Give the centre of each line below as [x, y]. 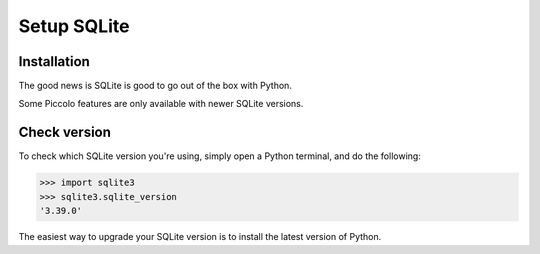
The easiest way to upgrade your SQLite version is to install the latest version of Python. [200, 237]
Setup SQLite [74, 26]
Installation [54, 61]
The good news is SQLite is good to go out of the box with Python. [155, 86]
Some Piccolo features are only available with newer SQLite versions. [161, 104]
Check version [65, 132]
